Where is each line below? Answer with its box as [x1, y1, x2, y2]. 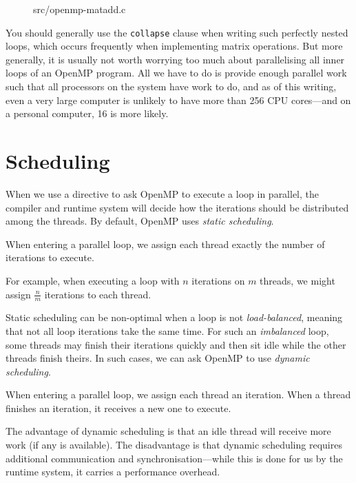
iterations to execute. [6, 250, 94, 265]
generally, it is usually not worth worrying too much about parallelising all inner [6, 52, 345, 66]
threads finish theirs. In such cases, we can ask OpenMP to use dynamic [6, 351, 310, 365]
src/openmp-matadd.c [33, 2, 126, 16]
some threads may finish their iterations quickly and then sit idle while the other [6, 337, 346, 351]
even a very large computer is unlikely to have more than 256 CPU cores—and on [6, 92, 351, 107]
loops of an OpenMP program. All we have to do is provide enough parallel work [6, 65, 347, 80]
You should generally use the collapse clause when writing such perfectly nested [6, 25, 348, 39]
